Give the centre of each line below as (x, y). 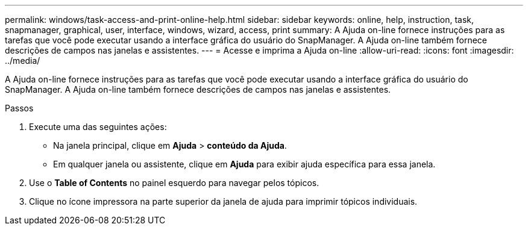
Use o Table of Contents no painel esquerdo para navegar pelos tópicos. (174, 183)
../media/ (23, 61)
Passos (19, 108)
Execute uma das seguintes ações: (98, 127)
